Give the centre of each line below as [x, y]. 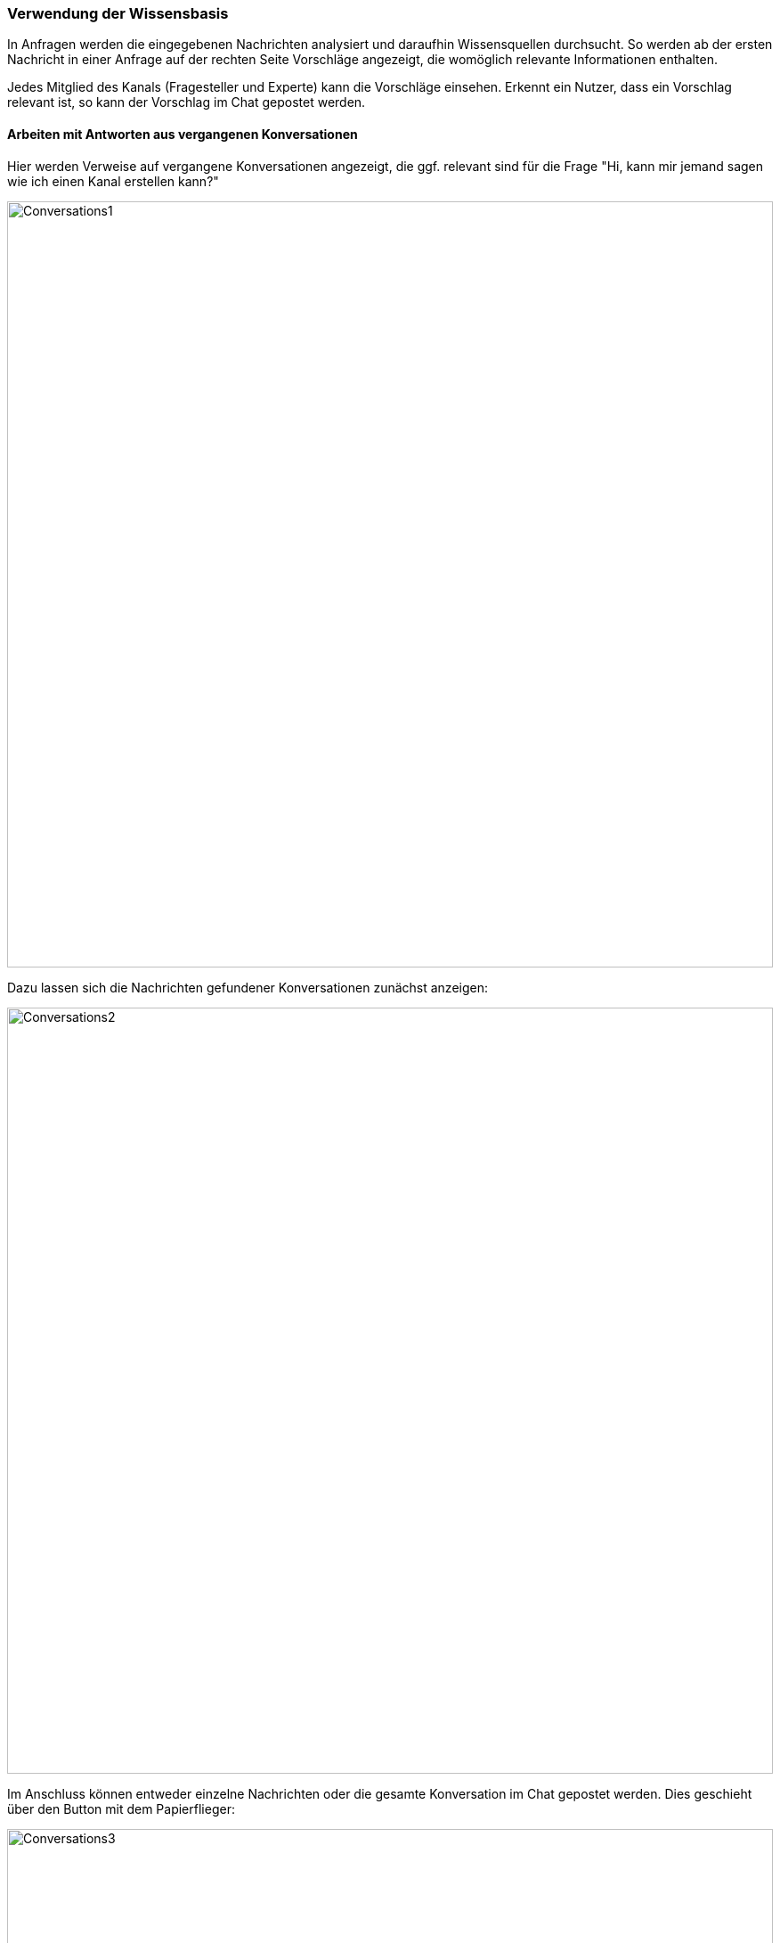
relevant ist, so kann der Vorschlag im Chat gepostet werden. [187, 102]
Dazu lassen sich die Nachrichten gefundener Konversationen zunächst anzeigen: [248, 987]
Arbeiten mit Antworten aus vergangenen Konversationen [183, 134]
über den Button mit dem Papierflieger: [121, 1808]
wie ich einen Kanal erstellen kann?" [113, 181]
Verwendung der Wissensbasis [118, 13]
